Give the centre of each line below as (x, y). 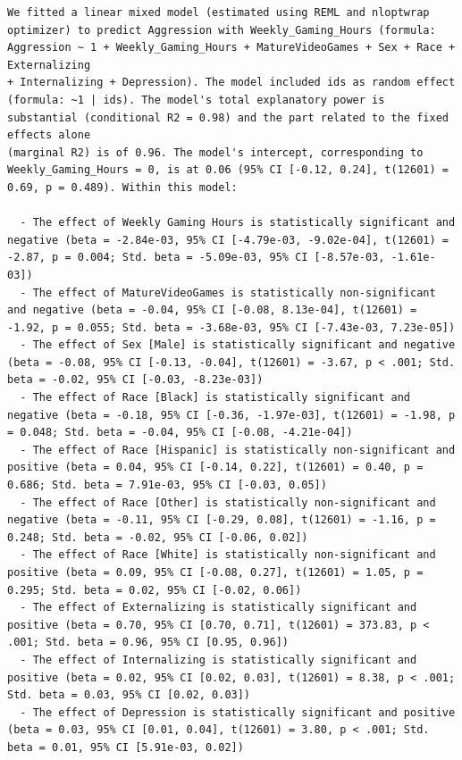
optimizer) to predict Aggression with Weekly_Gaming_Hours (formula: (222, 30)
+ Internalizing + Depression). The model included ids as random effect (231, 83)
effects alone (49, 135)
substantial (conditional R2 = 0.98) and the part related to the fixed (228, 117)
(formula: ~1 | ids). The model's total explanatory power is (196, 100)
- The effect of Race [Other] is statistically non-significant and (228, 502)
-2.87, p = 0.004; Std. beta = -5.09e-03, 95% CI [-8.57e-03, (196, 258)
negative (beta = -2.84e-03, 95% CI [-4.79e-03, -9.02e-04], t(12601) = (228, 240)
